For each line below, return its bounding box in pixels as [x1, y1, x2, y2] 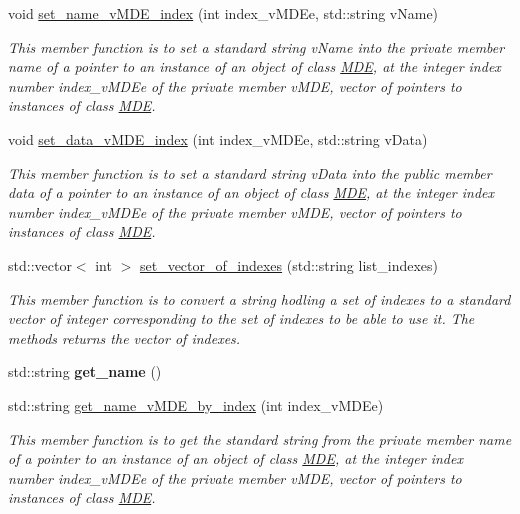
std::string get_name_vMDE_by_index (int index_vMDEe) [8, 394, 384, 415]
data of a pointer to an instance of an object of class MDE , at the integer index [8, 182, 495, 203]
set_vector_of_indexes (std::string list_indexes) [139, 254, 439, 275]
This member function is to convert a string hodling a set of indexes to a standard [8, 288, 511, 309]
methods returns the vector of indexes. [8, 327, 241, 348]
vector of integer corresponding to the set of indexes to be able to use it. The [8, 308, 475, 329]
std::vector [8, 254, 72, 275]
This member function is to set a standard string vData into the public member [8, 162, 492, 183]
